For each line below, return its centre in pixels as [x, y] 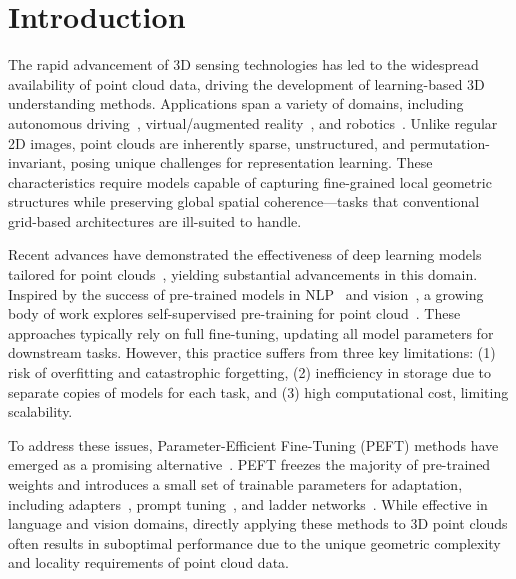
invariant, [37, 162]
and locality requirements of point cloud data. [148, 562]
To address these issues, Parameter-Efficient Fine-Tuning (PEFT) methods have [253, 444]
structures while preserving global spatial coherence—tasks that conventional [244, 201]
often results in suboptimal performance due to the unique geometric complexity [254, 542]
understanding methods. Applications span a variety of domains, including [236, 103]
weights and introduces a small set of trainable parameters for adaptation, [235, 484]
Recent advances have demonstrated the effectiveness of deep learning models [245, 254]
